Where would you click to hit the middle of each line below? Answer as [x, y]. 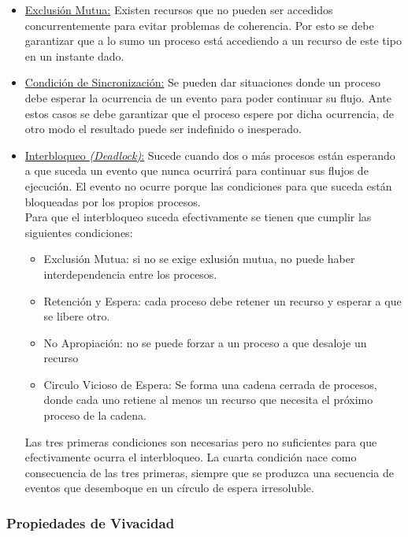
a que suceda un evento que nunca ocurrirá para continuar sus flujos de [197, 170]
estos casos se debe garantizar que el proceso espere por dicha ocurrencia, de [209, 113]
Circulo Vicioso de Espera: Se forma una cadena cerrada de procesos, [210, 384]
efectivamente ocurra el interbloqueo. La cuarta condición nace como [191, 457]
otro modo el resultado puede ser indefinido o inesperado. [163, 129]
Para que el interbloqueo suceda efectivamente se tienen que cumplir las [198, 217]
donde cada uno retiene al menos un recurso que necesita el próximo [208, 400]
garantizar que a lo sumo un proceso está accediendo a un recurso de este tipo [213, 41]
